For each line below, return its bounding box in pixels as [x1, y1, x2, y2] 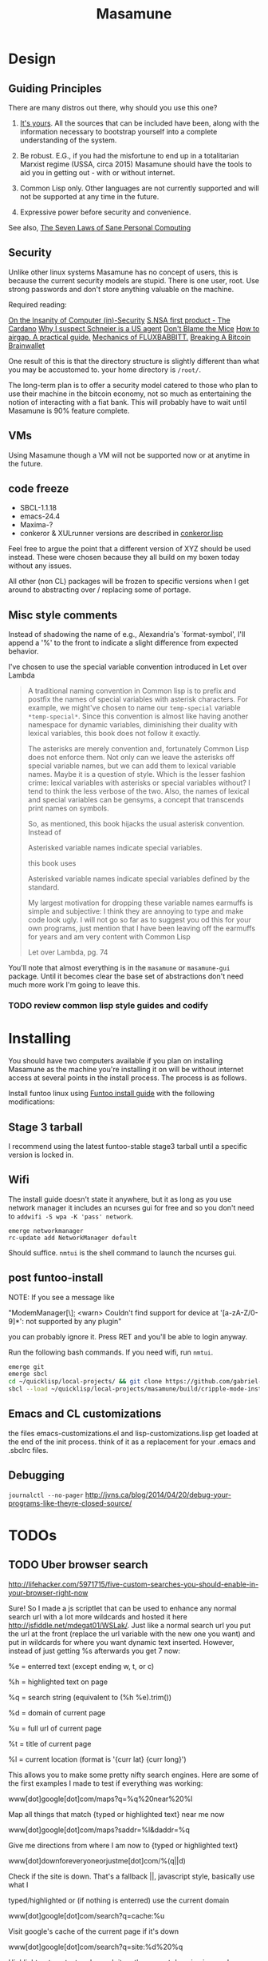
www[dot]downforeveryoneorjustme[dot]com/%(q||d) [8, 1855, 186, 1865]
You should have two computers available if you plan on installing [8, 1056, 223, 1066]
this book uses [27, 858, 77, 868]
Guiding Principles [8, 82, 102, 95]
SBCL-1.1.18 [19, 503, 57, 513]
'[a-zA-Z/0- [219, 1307, 259, 1317]
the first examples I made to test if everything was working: [8, 1778, 203, 1788]
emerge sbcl [8, 1370, 48, 1379]
